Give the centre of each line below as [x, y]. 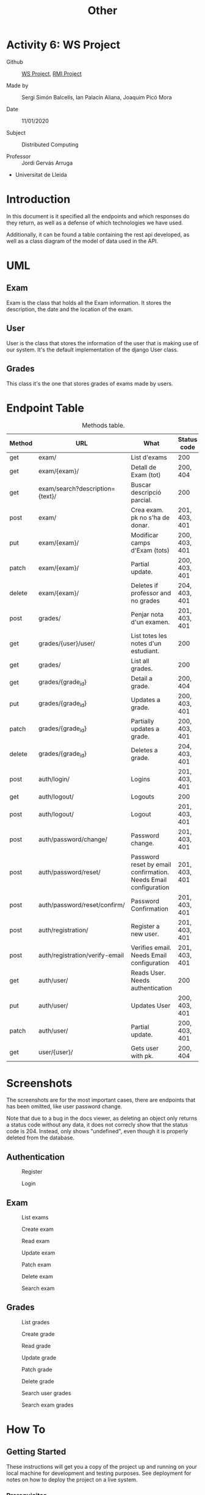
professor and [151, 593]
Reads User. [148, 973]
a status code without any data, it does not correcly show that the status [97, 1125]
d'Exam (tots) [150, 551]
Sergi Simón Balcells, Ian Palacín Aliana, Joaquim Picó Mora [97, 97]
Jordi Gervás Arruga [47, 163]
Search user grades [46, 1393]
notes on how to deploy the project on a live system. [72, 1479]
